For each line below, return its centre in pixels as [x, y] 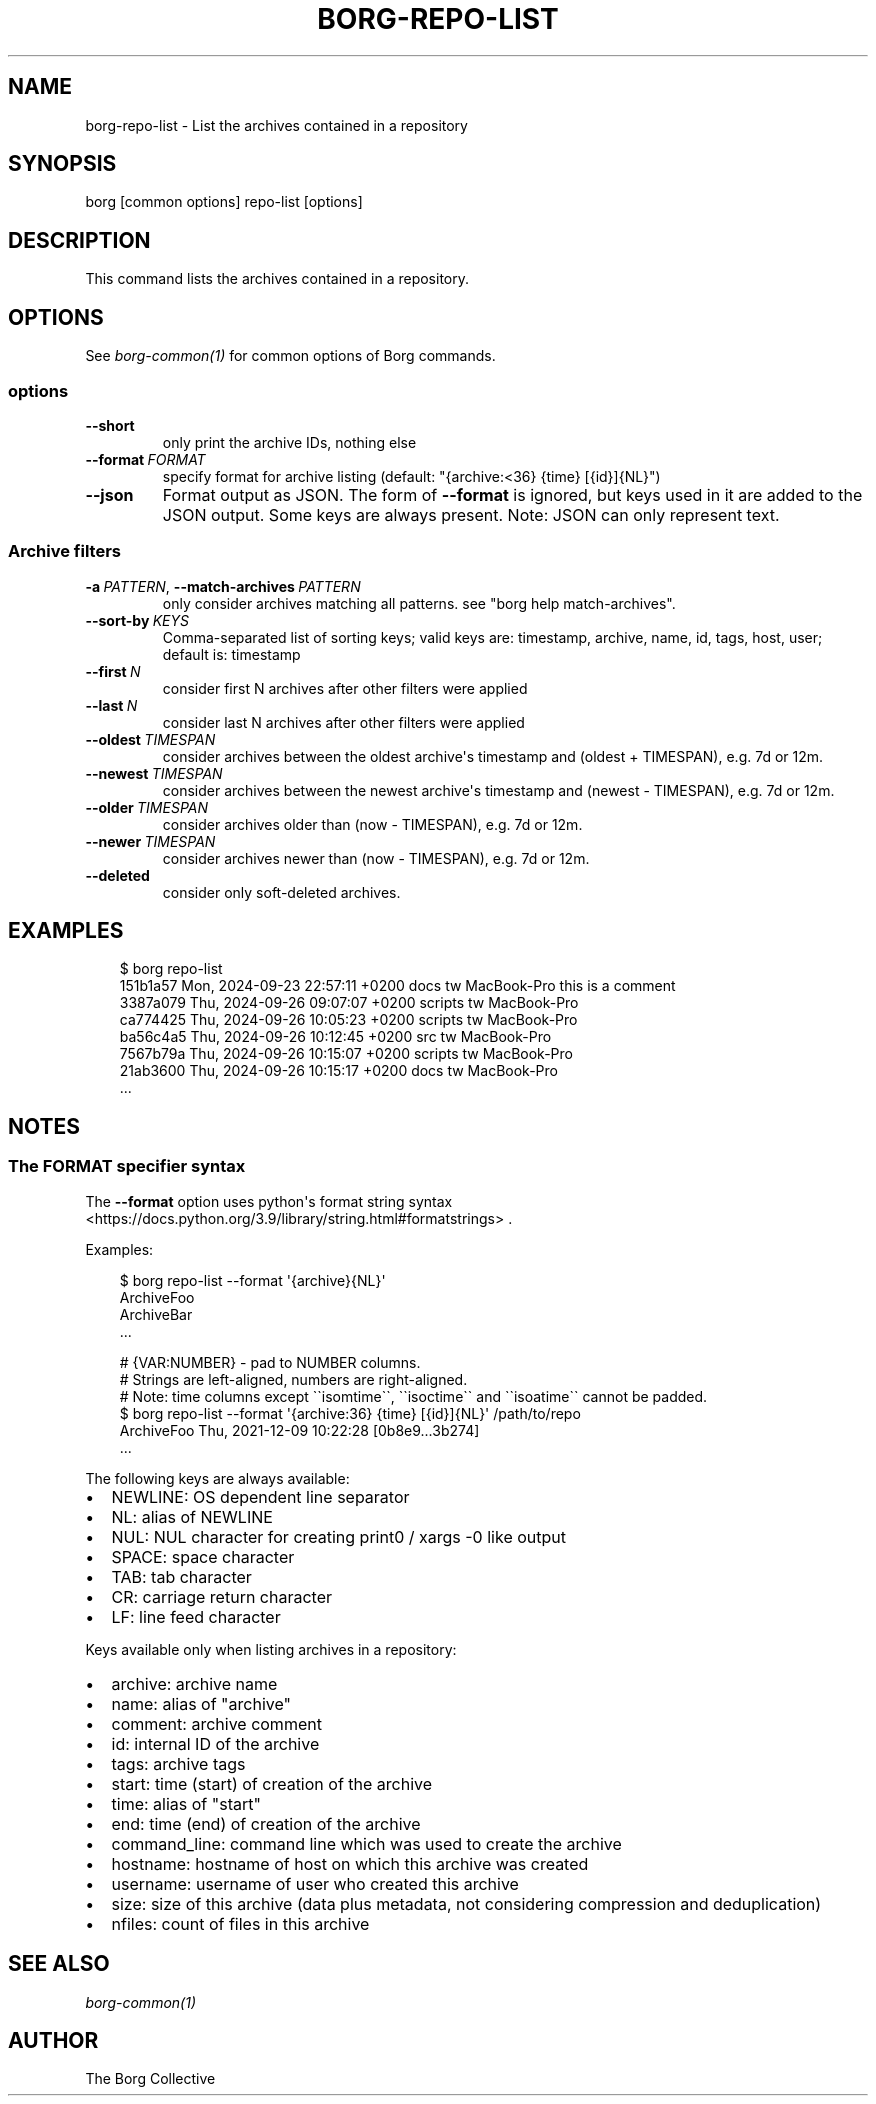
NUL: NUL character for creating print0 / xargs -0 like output [338, 1536]
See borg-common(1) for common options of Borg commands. [290, 356]
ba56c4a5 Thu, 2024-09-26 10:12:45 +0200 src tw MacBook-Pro [335, 1037]
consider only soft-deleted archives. [281, 892]
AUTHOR [53, 2040]
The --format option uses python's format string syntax [269, 1201]
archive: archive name [194, 1683]
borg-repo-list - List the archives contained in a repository [276, 125]
